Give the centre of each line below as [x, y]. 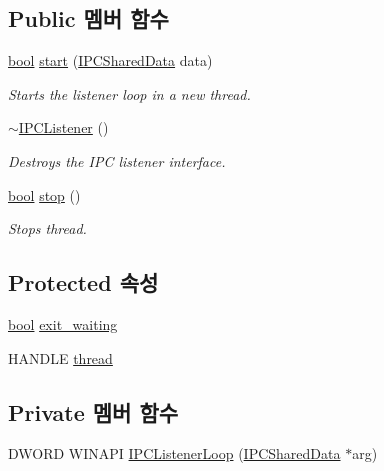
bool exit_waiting [63, 323]
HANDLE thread [60, 357]
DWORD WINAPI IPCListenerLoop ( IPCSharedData [174, 453]
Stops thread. [47, 228]
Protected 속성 [83, 282]
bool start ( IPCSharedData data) [110, 60]
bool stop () [44, 194]
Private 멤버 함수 [93, 411]
